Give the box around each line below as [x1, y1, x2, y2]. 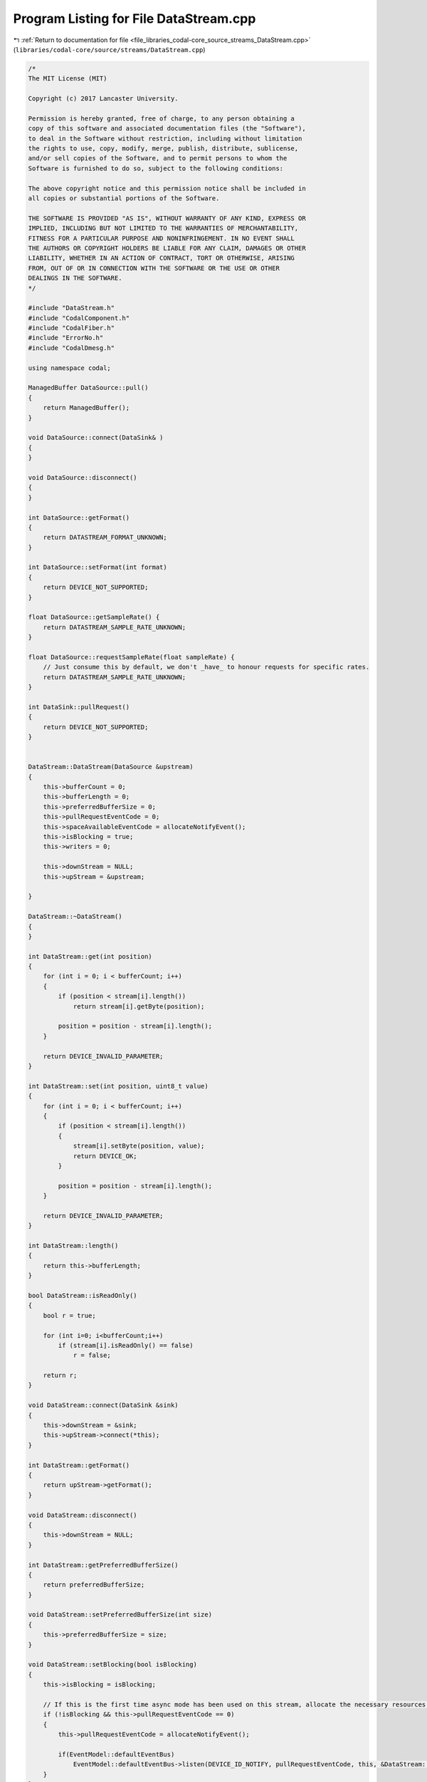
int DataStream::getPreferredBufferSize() [28, 1561, 179, 1569]
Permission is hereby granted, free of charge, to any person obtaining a [28, 114, 295, 123]
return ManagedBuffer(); [43, 403, 130, 412]
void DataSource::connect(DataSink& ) [28, 433, 164, 442]
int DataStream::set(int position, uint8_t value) [28, 1082, 209, 1090]
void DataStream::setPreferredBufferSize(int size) [28, 1611, 213, 1619]
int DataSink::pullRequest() [28, 703, 130, 711]
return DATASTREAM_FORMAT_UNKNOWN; [43, 533, 167, 542]
